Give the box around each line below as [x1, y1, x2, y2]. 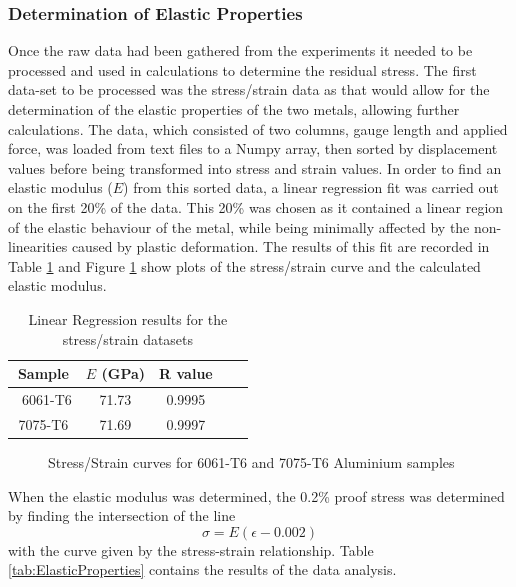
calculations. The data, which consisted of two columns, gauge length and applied [8, 118, 508, 139]
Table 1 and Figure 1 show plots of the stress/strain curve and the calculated [8, 255, 481, 276]
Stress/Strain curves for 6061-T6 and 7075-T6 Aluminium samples [48, 451, 455, 472]
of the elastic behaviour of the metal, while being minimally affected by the [8, 216, 470, 237]
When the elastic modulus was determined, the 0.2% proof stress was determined [8, 485, 505, 506]
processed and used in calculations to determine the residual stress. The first [8, 59, 477, 80]
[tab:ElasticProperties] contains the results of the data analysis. [8, 559, 397, 580]
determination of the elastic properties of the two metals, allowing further [8, 99, 460, 119]
